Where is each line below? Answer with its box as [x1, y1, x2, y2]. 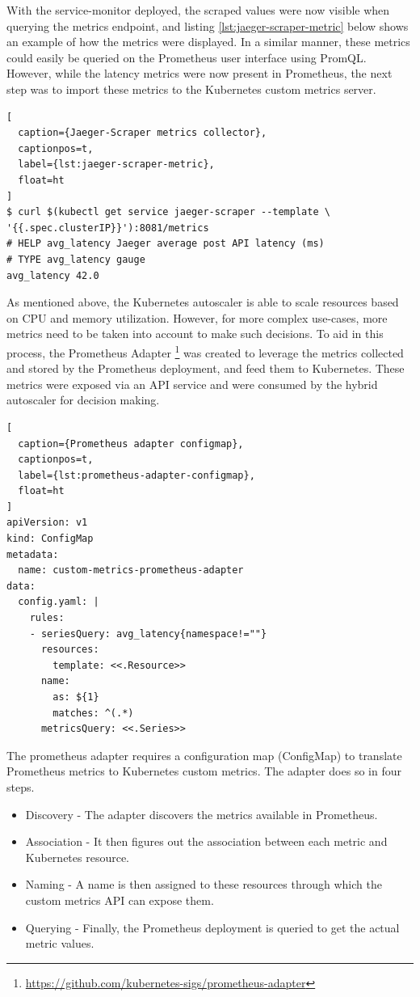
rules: [29, 612, 65, 624]
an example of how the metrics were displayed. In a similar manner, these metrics [6, 33, 410, 50]
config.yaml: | [18, 596, 99, 608]
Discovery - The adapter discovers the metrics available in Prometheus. [25, 805, 378, 822]
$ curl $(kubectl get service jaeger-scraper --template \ [6, 206, 330, 218]
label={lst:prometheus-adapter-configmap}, [18, 469, 255, 481]
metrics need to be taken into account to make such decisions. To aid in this [6, 325, 384, 342]
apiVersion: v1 [6, 517, 88, 529]
